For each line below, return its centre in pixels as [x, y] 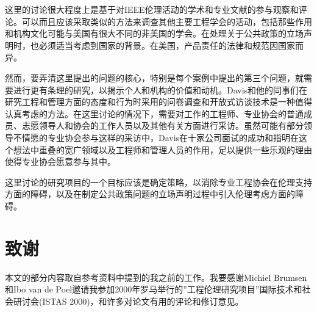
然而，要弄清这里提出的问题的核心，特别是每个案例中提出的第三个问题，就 [154, 77]
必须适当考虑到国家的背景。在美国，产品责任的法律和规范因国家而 [171, 45]
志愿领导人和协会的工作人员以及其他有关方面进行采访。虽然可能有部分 [162, 125]
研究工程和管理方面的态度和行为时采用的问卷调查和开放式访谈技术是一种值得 [158, 102]
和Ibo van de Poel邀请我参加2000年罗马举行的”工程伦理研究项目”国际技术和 [154, 289]
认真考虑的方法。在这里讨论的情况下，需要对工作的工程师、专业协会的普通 [154, 113]
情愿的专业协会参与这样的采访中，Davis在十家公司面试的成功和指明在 [160, 137]
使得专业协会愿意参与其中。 [60, 161]
